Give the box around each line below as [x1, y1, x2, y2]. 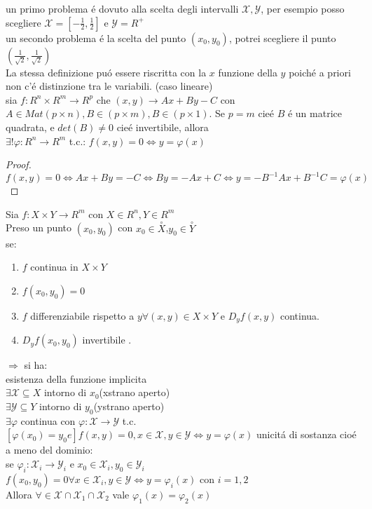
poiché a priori [289, 65, 351, 79]
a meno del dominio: [6, 442, 93, 457]
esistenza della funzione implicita [6, 371, 147, 386]
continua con [20, 413, 76, 428]
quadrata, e [6, 119, 55, 134]
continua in [30, 259, 78, 274]
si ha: [24, 358, 48, 372]
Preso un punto [6, 220, 72, 235]
